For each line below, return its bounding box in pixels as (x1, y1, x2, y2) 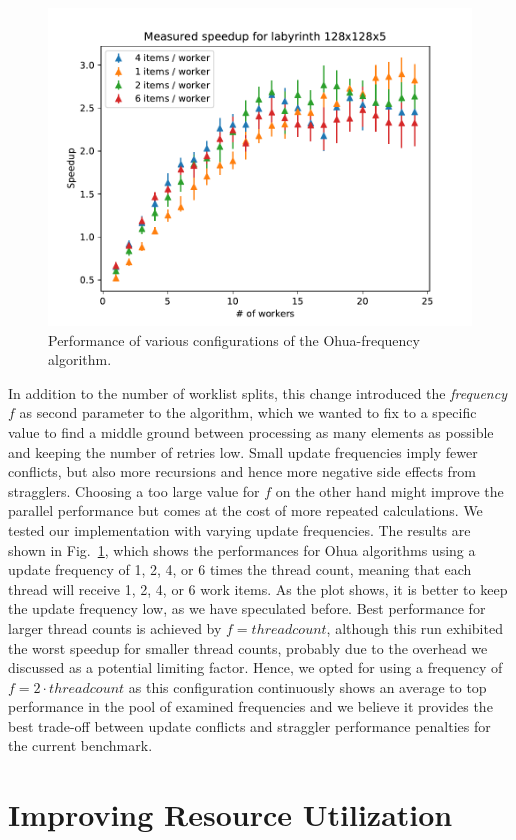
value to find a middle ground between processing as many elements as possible (8, 421, 494, 442)
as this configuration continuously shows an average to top (128, 676, 487, 697)
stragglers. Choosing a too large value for (8, 480, 260, 501)
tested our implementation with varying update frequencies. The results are (8, 519, 471, 540)
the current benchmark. (8, 735, 153, 756)
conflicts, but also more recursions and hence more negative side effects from (8, 461, 477, 482)
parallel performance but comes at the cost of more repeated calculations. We (8, 500, 483, 521)
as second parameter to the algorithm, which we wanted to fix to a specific (19, 402, 477, 423)
